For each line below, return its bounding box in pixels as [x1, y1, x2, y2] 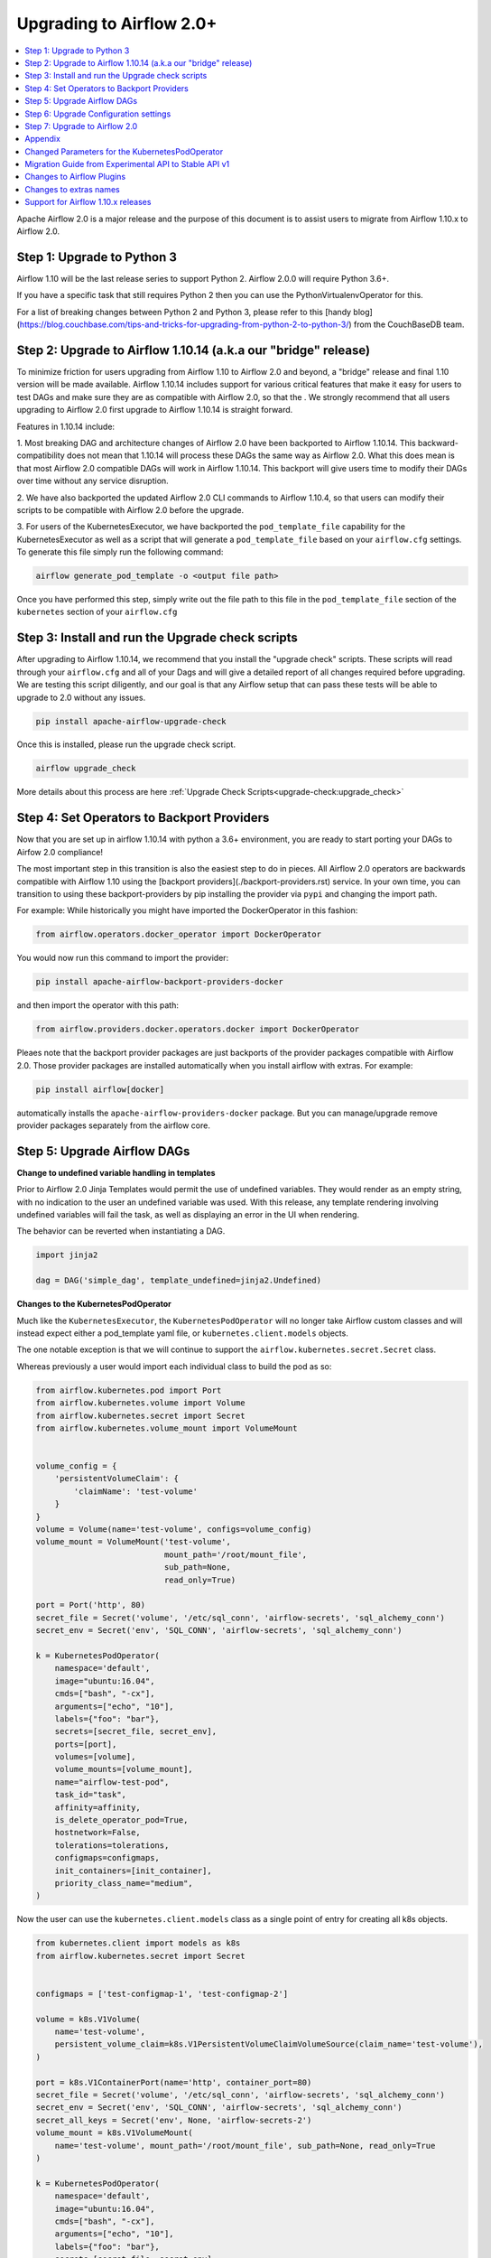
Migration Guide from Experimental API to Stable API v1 [24, 159, 230, 170]
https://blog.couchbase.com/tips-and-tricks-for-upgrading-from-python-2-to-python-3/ [19, 319, 349, 330]
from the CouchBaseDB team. [353, 319, 465, 330]
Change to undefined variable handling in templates [16, 1167, 216, 1178]
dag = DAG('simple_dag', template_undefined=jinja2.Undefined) [35, 1275, 322, 1286]
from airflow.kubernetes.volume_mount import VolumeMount [35, 1423, 298, 1433]
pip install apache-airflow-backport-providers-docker [35, 976, 283, 987]
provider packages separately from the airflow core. [16, 1120, 211, 1131]
